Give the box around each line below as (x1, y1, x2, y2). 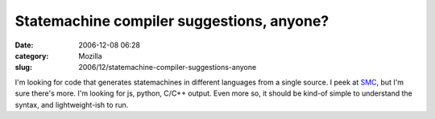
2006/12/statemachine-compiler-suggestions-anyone (78, 63, 257, 72)
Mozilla (78, 51, 102, 60)
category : (14, 51, 49, 60)
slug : (14, 63, 32, 72)
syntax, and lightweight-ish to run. (14, 100, 129, 109)
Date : (14, 40, 34, 50)
